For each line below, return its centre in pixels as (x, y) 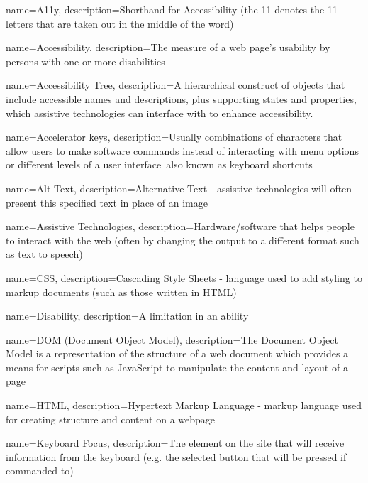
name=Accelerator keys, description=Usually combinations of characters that (174, 137)
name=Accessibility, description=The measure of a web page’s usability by (168, 47)
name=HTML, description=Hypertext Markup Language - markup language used (184, 405)
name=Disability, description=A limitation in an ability (127, 316)
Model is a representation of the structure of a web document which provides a (177, 353)
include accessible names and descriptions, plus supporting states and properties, (181, 98)
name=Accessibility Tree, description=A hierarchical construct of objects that (175, 85)
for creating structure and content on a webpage (111, 419)
